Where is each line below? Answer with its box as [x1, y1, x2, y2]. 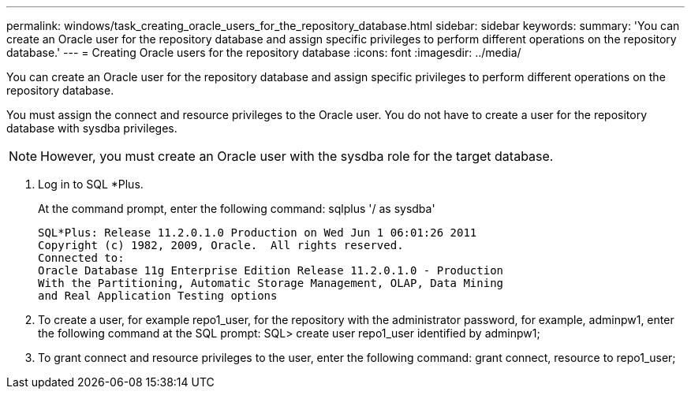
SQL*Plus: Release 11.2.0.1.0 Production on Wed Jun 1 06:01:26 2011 [38, 226, 477, 239]
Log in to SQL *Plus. [38, 177, 144, 191]
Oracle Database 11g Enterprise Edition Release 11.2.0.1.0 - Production [38, 264, 504, 277]
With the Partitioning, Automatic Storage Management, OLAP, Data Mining [38, 277, 504, 289]
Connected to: [38, 252, 125, 264]
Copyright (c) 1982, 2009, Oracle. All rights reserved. [38, 239, 404, 252]
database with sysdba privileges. [6, 121, 177, 135]
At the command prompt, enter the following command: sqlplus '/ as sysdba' [38, 202, 435, 215]
